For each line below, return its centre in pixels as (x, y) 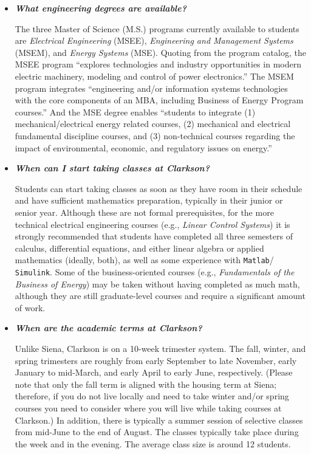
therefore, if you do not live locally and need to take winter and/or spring (152, 396)
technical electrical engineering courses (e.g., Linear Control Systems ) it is (152, 224)
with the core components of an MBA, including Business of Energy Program (159, 100)
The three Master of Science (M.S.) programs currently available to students (157, 28)
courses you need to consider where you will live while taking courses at (148, 408)
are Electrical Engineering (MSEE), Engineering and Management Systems (154, 40)
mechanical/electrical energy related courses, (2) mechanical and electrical (153, 124)
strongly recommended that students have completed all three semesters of (154, 236)
